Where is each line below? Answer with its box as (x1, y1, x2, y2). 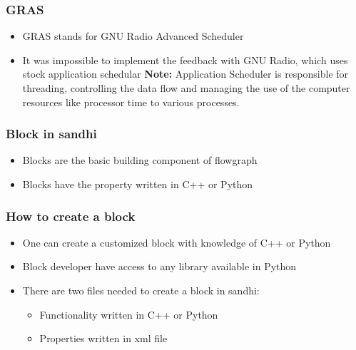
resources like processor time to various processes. (22, 94, 240, 109)
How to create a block (6, 207, 136, 225)
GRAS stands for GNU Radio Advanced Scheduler (22, 29, 244, 43)
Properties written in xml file (39, 331, 168, 346)
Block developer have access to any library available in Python (22, 259, 297, 274)
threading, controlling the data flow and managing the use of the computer (22, 81, 350, 95)
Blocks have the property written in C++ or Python (22, 177, 253, 191)
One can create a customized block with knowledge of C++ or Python (22, 235, 331, 249)
